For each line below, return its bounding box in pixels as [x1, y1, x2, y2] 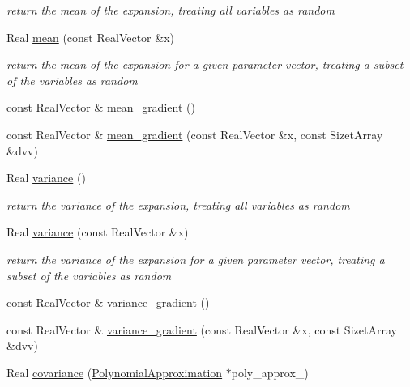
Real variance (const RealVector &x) [6, 223, 189, 240]
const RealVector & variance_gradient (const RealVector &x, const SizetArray [6, 321, 397, 338]
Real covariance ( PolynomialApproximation [6, 364, 223, 381]
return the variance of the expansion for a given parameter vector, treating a [6, 250, 385, 267]
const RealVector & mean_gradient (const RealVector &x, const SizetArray [6, 125, 383, 142]
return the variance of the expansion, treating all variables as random [6, 196, 350, 213]
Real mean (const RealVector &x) [6, 28, 174, 45]
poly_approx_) [231, 364, 309, 381]
